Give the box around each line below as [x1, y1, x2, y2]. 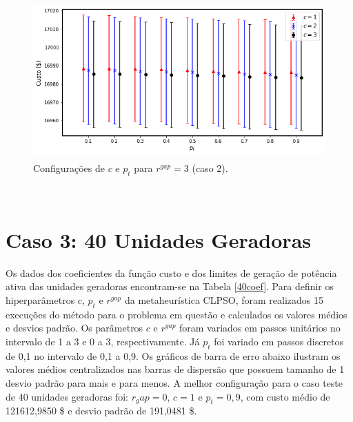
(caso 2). [192, 161, 228, 175]
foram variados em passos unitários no [179, 320, 341, 335]
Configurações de [33, 161, 105, 175]
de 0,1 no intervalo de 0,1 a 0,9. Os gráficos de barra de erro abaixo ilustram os [6, 348, 341, 363]
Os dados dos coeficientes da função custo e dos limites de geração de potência [6, 265, 337, 280]
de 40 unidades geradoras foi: [6, 389, 128, 403]
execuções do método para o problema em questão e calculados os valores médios [6, 307, 347, 321]
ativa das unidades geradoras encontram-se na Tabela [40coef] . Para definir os [6, 279, 334, 294]
